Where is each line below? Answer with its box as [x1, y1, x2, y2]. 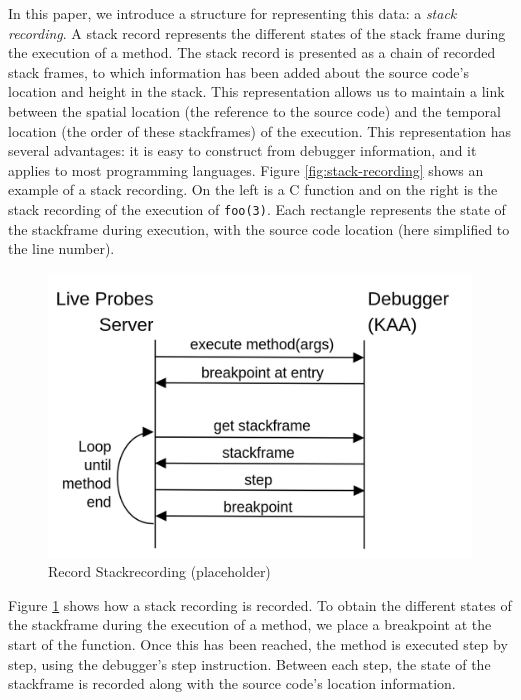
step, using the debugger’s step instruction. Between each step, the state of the [8, 653, 491, 674]
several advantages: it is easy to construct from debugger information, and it [8, 140, 477, 161]
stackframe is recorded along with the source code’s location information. [8, 673, 456, 694]
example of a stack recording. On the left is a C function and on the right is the [8, 179, 498, 200]
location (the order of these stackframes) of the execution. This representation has [8, 120, 512, 141]
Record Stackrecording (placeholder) [48, 561, 271, 582]
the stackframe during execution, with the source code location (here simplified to [8, 218, 510, 239]
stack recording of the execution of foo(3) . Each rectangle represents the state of [8, 198, 506, 219]
